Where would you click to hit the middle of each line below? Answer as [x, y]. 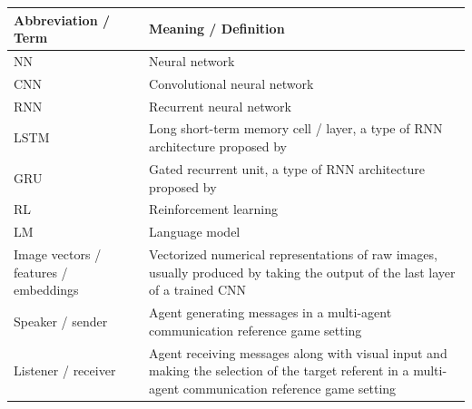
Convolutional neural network [231, 83]
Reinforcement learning [213, 209]
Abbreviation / [62, 19]
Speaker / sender [61, 321]
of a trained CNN [198, 290]
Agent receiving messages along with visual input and [298, 352]
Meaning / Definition [217, 29]
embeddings [46, 290]
